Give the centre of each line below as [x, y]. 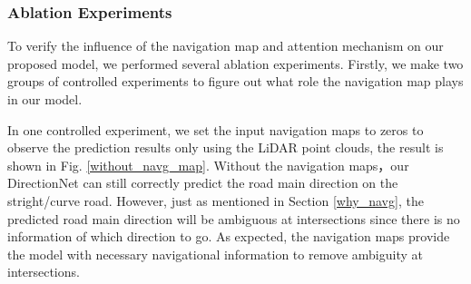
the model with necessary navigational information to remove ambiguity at [215, 254]
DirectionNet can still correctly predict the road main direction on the [203, 183]
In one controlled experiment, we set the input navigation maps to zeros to [216, 129]
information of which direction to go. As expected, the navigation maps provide [229, 236]
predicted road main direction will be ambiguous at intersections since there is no [234, 218]
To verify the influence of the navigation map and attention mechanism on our [226, 46]
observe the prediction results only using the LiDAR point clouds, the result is [226, 147]
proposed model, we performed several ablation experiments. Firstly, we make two [235, 63]
